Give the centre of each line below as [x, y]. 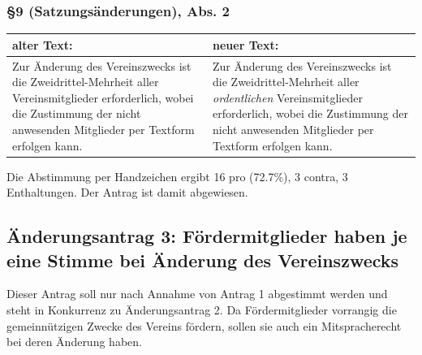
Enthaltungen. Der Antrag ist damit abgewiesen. [127, 192]
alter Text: [43, 44]
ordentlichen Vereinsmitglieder [288, 97]
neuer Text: [246, 44]
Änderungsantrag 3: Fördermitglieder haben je [207, 236]
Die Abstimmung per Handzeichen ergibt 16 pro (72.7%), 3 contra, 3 [177, 176]
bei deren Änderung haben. [74, 342]
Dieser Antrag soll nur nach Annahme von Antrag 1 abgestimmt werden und [197, 294]
